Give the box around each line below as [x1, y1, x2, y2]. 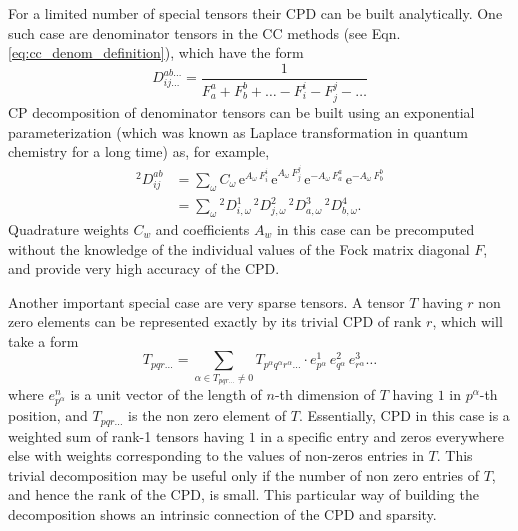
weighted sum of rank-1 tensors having [8, 425, 244, 446]
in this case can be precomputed [276, 218, 475, 239]
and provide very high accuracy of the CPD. [8, 258, 280, 279]
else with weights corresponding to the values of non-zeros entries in [8, 445, 424, 466]
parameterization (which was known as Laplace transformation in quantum [8, 121, 468, 142]
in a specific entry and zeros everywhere [260, 425, 505, 446]
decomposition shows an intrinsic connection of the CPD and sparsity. [8, 504, 437, 525]
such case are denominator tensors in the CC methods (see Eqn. [8, 22, 401, 43]
